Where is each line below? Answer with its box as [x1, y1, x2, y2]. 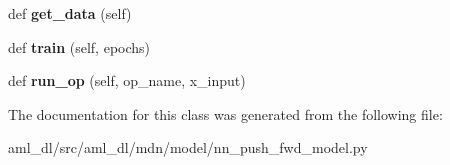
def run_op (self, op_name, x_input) [8, 70, 246, 91]
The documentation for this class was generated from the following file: [8, 103, 443, 124]
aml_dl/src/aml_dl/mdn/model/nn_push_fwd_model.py [8, 137, 368, 158]
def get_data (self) [8, 3, 132, 23]
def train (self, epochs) [8, 36, 151, 57]
